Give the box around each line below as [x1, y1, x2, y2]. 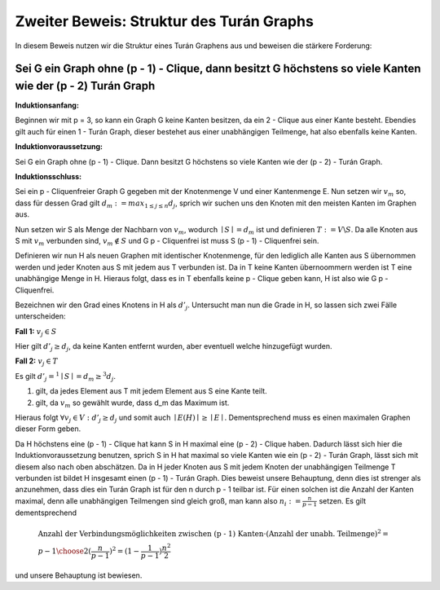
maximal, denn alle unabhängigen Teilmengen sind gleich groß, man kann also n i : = [15, 495, 301, 508]
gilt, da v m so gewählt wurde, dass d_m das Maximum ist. [35, 398, 230, 409]
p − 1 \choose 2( [37, 547, 91, 556]
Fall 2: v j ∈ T [15, 356, 59, 368]
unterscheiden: [15, 311, 66, 321]
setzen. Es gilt [319, 495, 367, 505]
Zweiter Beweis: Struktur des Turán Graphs [15, 12, 314, 30]
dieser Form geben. [15, 424, 81, 434]
